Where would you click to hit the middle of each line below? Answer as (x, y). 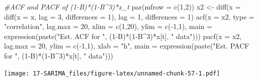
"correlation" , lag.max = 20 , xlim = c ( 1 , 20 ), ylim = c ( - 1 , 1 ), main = (108, 26)
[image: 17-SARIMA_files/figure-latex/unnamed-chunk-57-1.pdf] (112, 73)
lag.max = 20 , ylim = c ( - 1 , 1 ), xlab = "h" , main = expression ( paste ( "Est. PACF (127, 46)
